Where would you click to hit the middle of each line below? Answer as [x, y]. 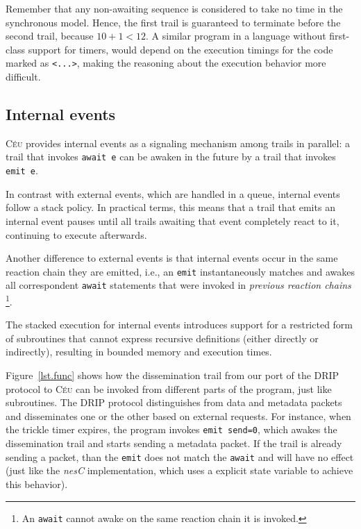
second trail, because [50, 36]
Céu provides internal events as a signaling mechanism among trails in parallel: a [178, 143]
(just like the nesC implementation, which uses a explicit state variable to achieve [179, 470]
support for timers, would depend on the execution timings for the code [180, 49]
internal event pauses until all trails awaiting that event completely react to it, [173, 220]
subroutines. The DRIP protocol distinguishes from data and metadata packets [174, 402]
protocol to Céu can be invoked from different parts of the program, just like [169, 388]
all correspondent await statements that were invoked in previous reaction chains [178, 285]
